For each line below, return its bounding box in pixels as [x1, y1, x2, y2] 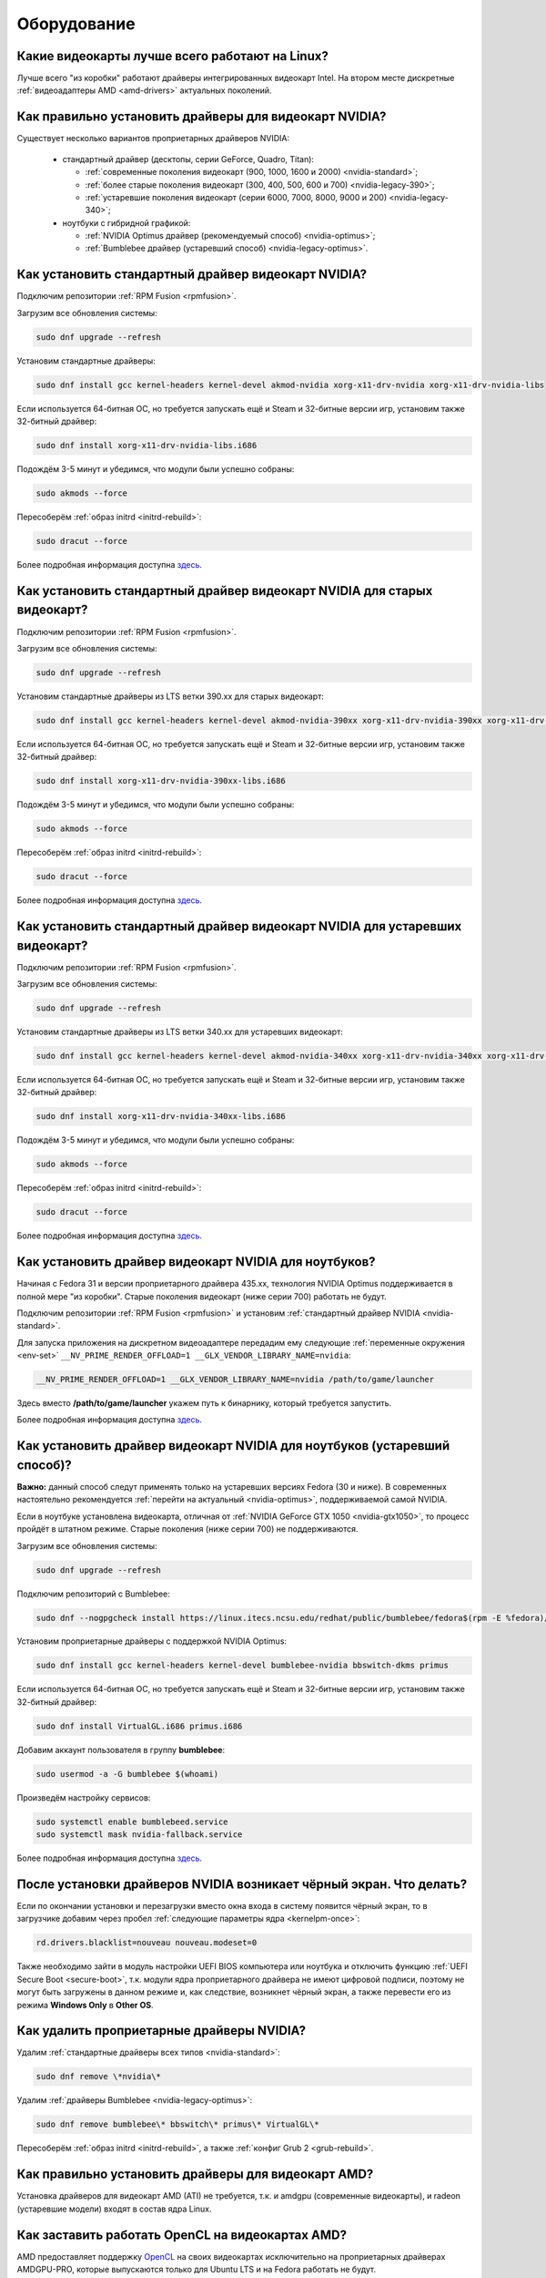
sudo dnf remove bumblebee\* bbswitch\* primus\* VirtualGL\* [35, 2119, 319, 2129]
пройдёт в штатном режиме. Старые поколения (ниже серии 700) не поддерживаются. [16, 1524, 359, 1534]
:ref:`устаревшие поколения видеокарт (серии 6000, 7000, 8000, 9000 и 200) [85, 191, 387, 202]
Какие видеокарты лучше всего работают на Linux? [16, 48, 329, 64]
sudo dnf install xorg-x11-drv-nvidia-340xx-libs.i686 [35, 1112, 286, 1122]
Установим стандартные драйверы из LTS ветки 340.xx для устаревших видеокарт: [16, 1026, 343, 1037]
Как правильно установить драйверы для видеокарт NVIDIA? [16, 109, 387, 125]
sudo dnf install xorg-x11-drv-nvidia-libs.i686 [35, 440, 258, 451]
